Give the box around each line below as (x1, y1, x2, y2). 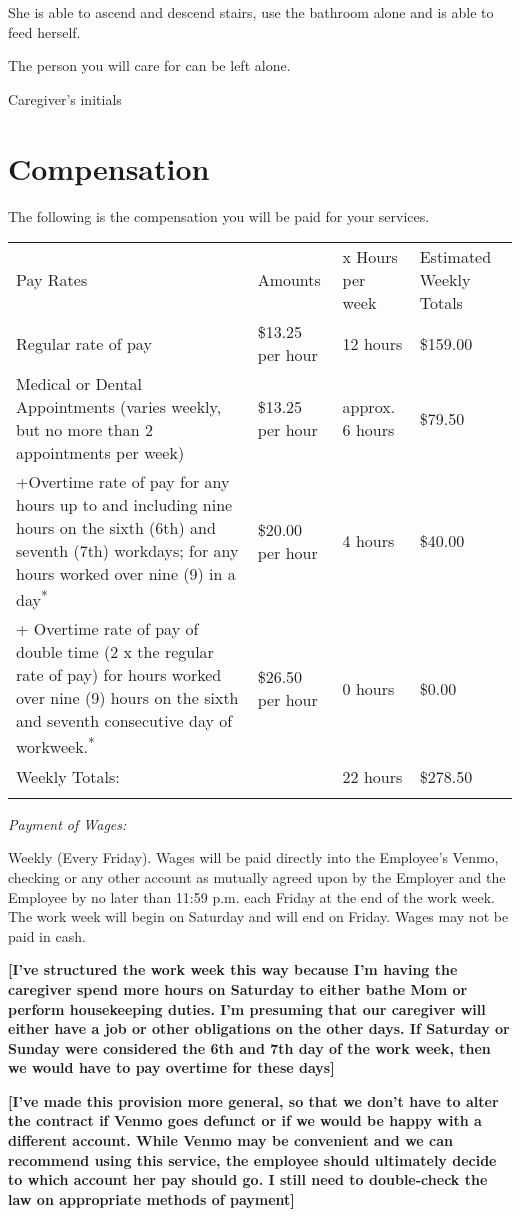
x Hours (342, 245, 398, 269)
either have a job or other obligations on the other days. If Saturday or (8, 1018, 510, 1039)
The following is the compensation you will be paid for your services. (8, 205, 430, 226)
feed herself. (8, 21, 81, 42)
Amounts (257, 268, 321, 292)
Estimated (419, 245, 492, 269)
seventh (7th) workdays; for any (16, 539, 239, 563)
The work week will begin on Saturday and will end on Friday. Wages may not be (8, 906, 509, 927)
